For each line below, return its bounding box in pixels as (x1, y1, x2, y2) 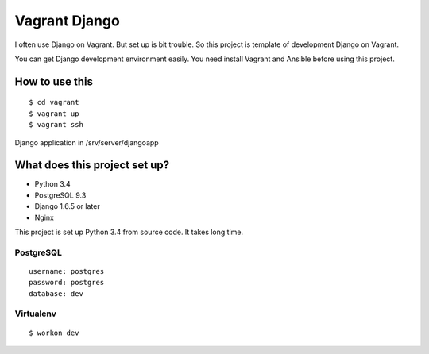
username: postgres (29, 267, 105, 275)
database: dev (29, 289, 83, 298)
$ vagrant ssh (29, 120, 83, 129)
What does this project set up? (14, 159, 170, 172)
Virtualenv (14, 308, 57, 319)
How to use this (14, 75, 94, 88)
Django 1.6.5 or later (34, 202, 100, 211)
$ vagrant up (29, 109, 79, 118)
